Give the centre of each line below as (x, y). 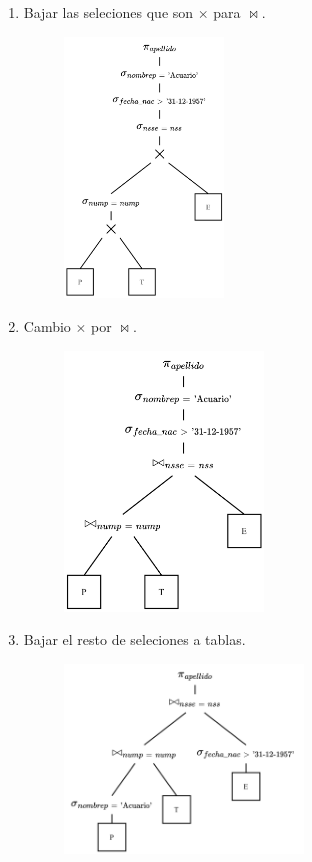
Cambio (47, 326)
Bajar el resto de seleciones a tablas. (134, 639)
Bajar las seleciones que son (108, 12)
